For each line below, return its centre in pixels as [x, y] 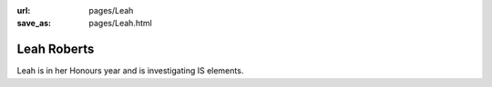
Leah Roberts [56, 49]
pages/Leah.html [120, 24]
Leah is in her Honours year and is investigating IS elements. [130, 71]
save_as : [34, 24]
